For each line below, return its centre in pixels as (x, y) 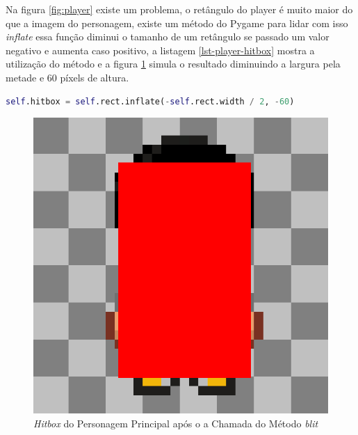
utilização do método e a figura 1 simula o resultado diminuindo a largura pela (173, 64)
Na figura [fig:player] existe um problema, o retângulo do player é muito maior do (179, 9)
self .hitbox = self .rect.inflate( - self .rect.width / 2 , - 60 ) (150, 101)
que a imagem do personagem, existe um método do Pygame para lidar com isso (177, 23)
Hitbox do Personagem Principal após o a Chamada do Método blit (176, 423)
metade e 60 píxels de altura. (67, 77)
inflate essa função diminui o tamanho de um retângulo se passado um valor (168, 37)
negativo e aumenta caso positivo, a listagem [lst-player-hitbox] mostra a (160, 50)
